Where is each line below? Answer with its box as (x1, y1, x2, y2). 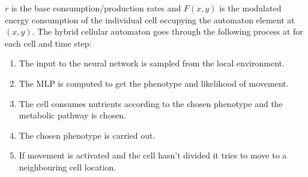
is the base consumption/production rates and (11, 2, 181, 14)
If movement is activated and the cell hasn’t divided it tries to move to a (19, 149, 287, 161)
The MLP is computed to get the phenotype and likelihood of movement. (19, 77, 289, 89)
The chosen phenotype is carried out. (19, 129, 156, 141)
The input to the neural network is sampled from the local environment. (19, 57, 285, 69)
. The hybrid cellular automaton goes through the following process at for (32, 25, 303, 38)
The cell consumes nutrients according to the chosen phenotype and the (19, 97, 283, 109)
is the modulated (219, 2, 282, 14)
